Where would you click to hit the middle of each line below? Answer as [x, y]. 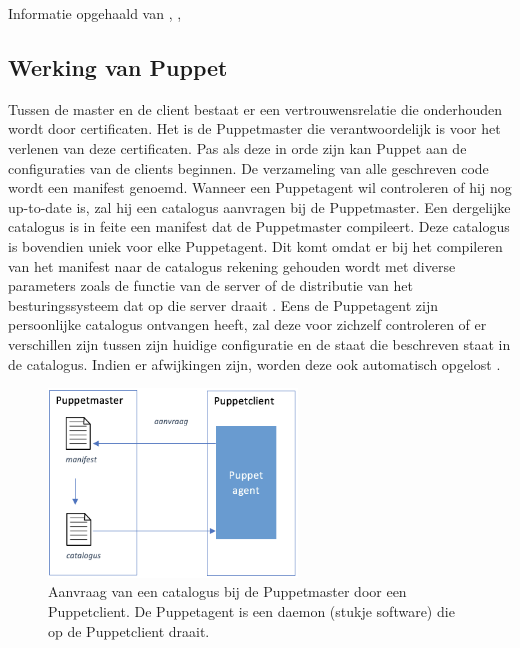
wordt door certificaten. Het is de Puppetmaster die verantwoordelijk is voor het [254, 128]
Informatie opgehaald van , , [95, 13]
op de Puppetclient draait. [129, 630]
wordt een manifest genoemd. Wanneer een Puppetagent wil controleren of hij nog [260, 187]
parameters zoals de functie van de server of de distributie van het [210, 285]
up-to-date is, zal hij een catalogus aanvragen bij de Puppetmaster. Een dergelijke [259, 206]
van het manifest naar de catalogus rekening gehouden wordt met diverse [232, 265]
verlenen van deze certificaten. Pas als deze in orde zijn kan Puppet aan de [237, 147]
